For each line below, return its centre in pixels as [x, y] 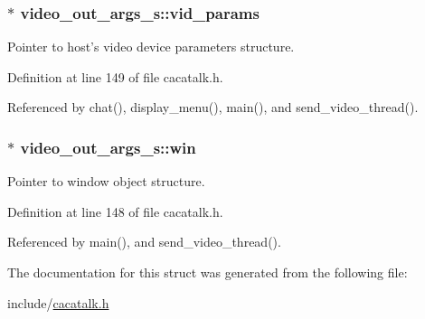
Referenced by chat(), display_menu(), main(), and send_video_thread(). [213, 107]
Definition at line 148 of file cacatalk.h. [115, 211]
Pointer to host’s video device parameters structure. [151, 47]
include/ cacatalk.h [58, 302]
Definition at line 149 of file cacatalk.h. [115, 76]
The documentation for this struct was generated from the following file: [208, 272]
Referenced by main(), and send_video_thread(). [144, 242]
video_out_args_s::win [108, 147]
